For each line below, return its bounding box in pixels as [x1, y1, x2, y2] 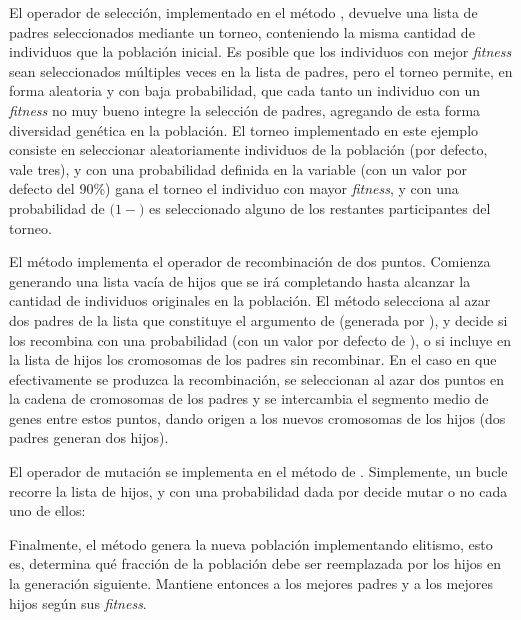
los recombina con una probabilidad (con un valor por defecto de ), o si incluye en [9, 329, 511, 350]
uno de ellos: [9, 500, 86, 521]
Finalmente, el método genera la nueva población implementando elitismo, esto [9, 533, 493, 554]
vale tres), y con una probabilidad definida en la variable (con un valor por [9, 158, 468, 179]
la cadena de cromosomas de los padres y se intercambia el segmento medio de [9, 388, 489, 409]
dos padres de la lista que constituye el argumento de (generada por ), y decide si [9, 309, 508, 330]
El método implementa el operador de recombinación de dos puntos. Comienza [9, 251, 491, 272]
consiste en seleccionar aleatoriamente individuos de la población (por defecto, [9, 139, 488, 160]
